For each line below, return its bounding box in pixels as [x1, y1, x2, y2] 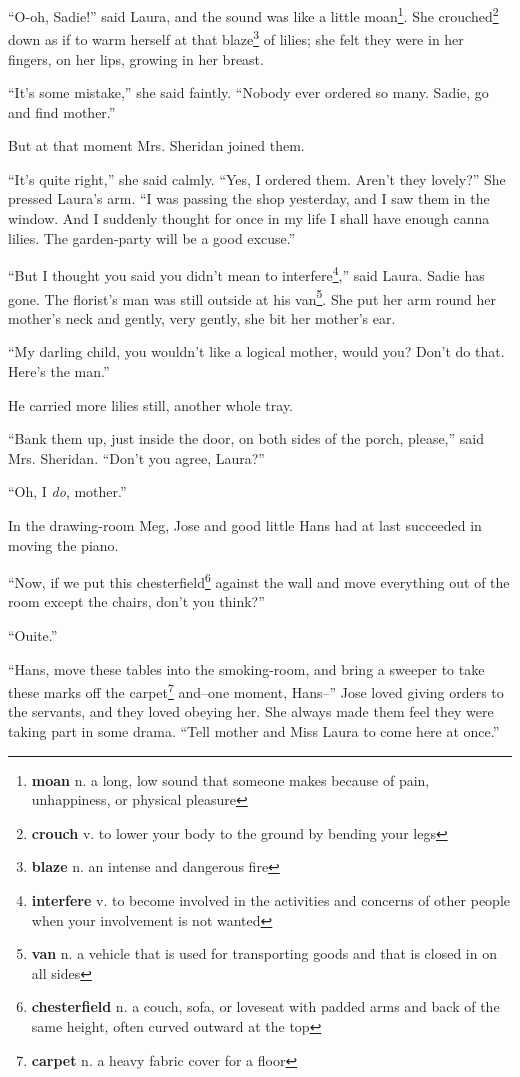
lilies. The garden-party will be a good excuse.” [8, 227, 296, 248]
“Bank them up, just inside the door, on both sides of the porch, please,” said [8, 428, 484, 449]
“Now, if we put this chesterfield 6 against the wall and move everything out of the [8, 569, 510, 592]
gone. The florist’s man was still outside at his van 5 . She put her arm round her [8, 285, 496, 309]
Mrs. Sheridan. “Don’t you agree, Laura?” [8, 447, 265, 468]
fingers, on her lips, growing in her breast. [8, 48, 264, 69]
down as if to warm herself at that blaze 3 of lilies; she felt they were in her [8, 26, 464, 49]
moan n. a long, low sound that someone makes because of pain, [31, 769, 430, 790]
